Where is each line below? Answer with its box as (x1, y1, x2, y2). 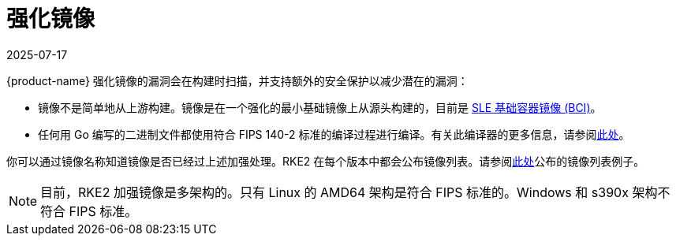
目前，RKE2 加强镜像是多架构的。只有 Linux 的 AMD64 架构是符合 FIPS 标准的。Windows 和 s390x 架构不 (40, 184, 670, 200)
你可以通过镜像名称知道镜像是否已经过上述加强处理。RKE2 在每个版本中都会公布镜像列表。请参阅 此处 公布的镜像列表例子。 (6, 154, 645, 168)
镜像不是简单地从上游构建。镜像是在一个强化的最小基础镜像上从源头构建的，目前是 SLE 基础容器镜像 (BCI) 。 (38, 100, 602, 114)
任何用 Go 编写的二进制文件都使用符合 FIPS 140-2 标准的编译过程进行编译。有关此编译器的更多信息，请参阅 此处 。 (38, 127, 630, 141)
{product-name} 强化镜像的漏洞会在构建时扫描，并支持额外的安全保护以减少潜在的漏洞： (6, 73, 469, 87)
